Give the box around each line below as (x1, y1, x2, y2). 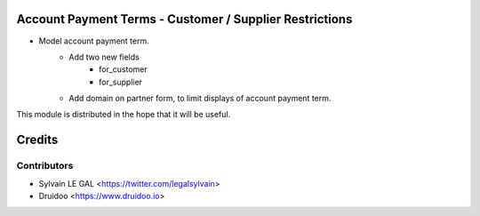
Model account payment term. (38, 36, 150, 46)
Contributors (16, 160, 74, 172)
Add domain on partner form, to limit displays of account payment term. (68, 93, 332, 104)
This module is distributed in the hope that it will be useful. (16, 109, 231, 120)
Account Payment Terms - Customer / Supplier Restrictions (16, 12, 353, 27)
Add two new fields (68, 52, 140, 62)
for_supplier (99, 76, 142, 87)
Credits (16, 132, 59, 148)
